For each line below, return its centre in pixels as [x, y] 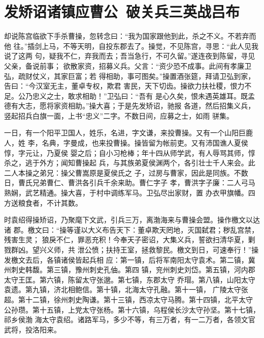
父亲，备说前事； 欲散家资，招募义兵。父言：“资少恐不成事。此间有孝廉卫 [128, 65]
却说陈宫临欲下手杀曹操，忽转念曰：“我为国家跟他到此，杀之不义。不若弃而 [130, 36]
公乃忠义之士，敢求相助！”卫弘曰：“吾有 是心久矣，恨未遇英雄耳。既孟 [136, 95]
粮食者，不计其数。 [50, 202]
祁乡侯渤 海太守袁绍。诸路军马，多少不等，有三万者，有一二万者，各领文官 [130, 319]
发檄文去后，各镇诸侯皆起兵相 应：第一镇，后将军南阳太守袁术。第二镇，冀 [130, 259]
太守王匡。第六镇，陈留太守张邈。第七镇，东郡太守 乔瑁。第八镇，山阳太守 [130, 279]
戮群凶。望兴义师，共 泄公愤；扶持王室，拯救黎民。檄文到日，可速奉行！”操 [131, 249]
